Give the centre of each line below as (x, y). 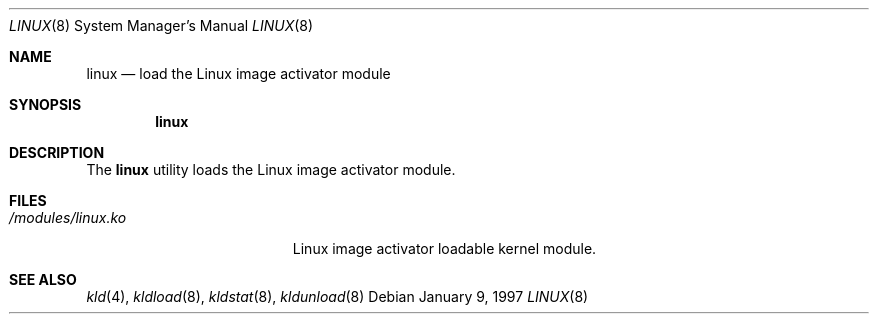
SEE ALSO (43, 279)
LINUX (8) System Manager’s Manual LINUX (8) (161, 25)
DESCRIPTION (57, 152)
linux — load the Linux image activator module (238, 73)
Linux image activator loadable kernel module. (444, 248)
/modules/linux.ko (68, 217)
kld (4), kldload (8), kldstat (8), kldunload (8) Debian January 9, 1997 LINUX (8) (337, 296)
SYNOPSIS (45, 104)
